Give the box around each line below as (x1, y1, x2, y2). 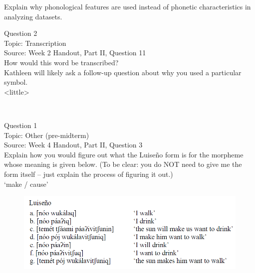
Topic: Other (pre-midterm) (4, 130, 89, 140)
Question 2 (4, 28, 37, 38)
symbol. (4, 77, 28, 87)
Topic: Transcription (4, 37, 66, 48)
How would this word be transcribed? (4, 57, 119, 67)
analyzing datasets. (4, 11, 62, 21)
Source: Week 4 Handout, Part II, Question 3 (4, 139, 143, 150)
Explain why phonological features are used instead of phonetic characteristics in (4, 1, 251, 11)
